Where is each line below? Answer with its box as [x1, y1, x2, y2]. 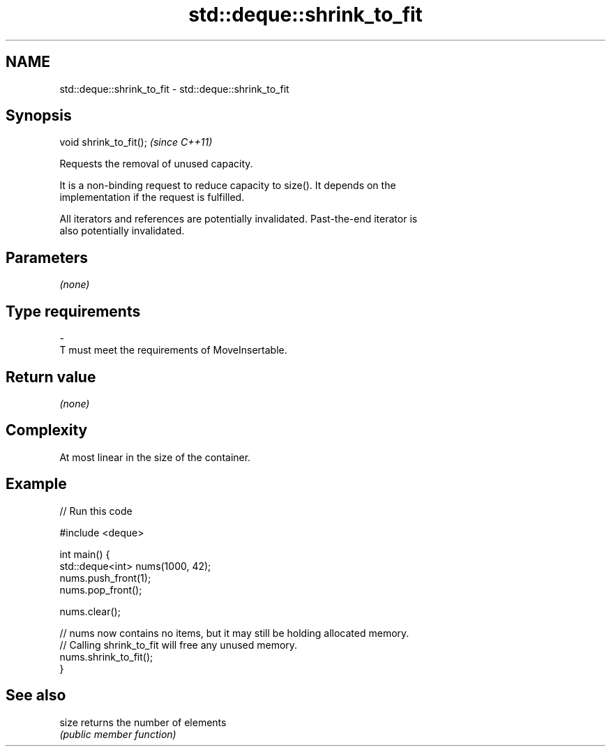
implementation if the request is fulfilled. [59, 191, 245, 204]
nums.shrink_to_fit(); [59, 650, 153, 663]
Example [6, 475, 67, 493]
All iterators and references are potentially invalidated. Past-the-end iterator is [59, 213, 418, 225]
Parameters [6, 248, 88, 266]
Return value [6, 368, 96, 386]
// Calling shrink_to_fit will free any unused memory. [59, 638, 298, 651]
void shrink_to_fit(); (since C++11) [59, 136, 213, 149]
